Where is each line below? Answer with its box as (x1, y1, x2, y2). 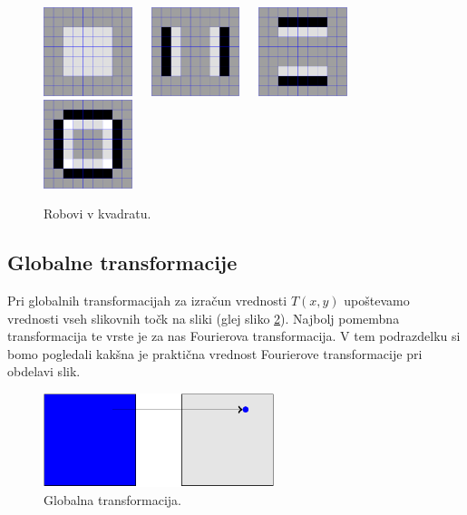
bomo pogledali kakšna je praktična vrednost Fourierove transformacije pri (7, 344, 423, 363)
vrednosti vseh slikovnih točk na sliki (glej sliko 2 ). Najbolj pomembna (7, 308, 400, 327)
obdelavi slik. (7, 362, 81, 381)
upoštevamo (344, 291, 410, 310)
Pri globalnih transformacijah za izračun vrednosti (7, 291, 287, 310)
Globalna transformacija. (44, 490, 181, 509)
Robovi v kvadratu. (44, 204, 151, 223)
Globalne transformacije (7, 248, 238, 277)
